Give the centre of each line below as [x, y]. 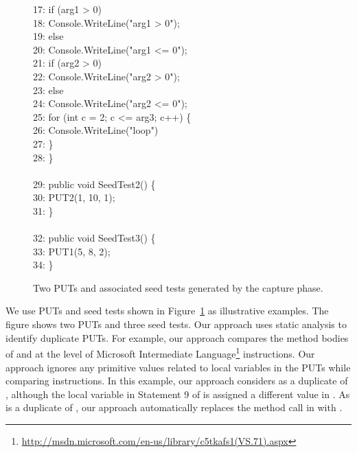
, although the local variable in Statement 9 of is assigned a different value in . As [178, 394]
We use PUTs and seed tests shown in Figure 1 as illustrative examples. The [167, 311]
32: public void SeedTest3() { [94, 238]
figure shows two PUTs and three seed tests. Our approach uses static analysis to [176, 324]
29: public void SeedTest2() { [94, 184]
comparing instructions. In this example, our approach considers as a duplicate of [177, 381]
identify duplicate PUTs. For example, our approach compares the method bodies [177, 337]
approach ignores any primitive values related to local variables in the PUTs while [178, 367]
